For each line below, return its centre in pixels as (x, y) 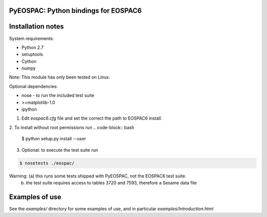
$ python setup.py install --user (54, 139)
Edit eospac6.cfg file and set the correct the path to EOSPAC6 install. (92, 118)
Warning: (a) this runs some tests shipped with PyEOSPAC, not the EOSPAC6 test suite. (98, 176)
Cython (29, 61)
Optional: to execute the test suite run (60, 150)
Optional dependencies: (33, 86)
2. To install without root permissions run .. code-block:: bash (72, 127)
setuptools (32, 54)
